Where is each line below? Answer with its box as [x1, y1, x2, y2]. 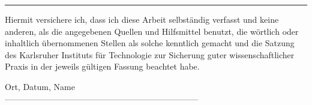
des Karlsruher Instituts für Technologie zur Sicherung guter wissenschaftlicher [5, 48, 295, 61]
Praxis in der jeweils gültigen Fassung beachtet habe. [5, 60, 200, 73]
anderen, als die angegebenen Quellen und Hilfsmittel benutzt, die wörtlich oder [5, 25, 299, 37]
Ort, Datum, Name [5, 80, 75, 92]
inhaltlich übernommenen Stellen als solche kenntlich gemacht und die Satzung [5, 37, 295, 49]
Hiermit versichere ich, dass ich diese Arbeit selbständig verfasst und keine [5, 13, 279, 25]
